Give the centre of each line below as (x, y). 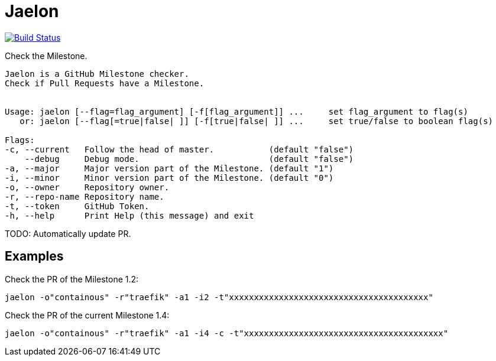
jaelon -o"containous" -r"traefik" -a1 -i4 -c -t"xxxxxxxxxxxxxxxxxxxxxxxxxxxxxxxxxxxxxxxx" (227, 333)
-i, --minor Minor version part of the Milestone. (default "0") (169, 178)
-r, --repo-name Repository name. (85, 196)
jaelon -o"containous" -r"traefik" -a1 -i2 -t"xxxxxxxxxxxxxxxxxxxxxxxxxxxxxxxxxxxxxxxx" (219, 297)
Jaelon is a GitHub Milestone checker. (97, 74)
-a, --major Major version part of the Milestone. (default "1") (169, 168)
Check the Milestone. (46, 56)
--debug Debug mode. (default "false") (189, 159)
